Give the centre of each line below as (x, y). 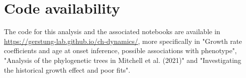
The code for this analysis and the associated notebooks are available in (112, 31)
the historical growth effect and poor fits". (67, 69)
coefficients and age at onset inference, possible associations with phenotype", (121, 50)
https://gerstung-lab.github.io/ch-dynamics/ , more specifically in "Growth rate (123, 41)
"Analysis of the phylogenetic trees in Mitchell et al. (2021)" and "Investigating (123, 60)
